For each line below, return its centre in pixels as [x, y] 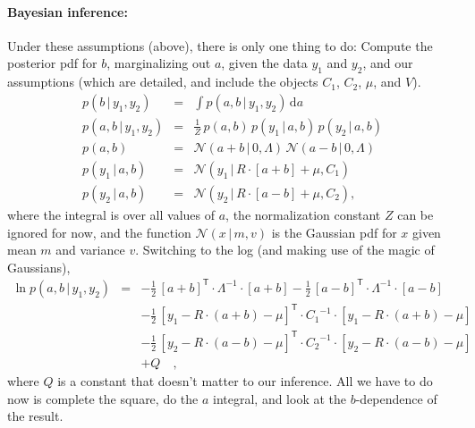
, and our [388, 63]
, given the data [264, 63]
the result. [35, 416]
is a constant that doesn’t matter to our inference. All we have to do [245, 380]
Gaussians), [39, 267]
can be [416, 214]
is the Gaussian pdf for [334, 232]
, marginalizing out [159, 63]
